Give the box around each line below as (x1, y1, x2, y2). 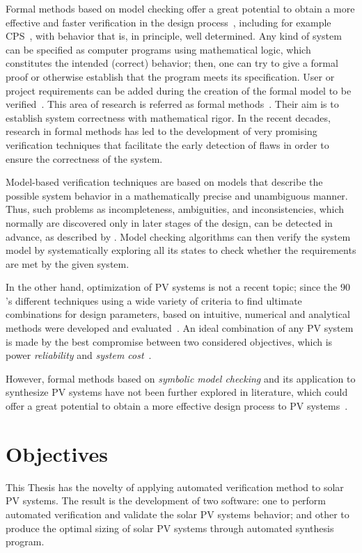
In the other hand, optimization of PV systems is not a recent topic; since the (6, 280, 338, 294)
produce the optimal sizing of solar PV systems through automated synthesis (6, 520, 334, 535)
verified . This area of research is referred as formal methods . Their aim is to (6, 97, 339, 111)
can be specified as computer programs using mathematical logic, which (6, 42, 311, 56)
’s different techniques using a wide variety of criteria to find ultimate (6, 293, 302, 307)
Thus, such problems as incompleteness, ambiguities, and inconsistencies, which (6, 202, 345, 216)
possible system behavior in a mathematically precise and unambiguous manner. (6, 188, 348, 202)
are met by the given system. (6, 256, 129, 271)
